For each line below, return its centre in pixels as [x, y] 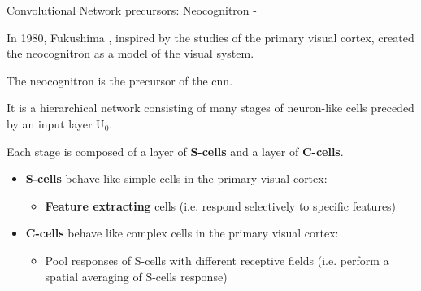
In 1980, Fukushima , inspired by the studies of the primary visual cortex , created [210, 37]
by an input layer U [56, 123]
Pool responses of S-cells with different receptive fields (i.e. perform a [217, 260]
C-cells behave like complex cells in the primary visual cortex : [182, 233]
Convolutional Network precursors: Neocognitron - [132, 10]
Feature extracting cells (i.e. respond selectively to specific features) [221, 205]
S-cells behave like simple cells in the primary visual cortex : [176, 178]
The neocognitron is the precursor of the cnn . [120, 80]
